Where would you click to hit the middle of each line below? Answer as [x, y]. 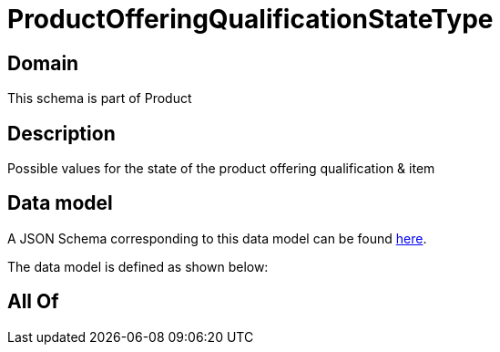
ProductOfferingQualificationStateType [250, 19]
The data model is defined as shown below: [138, 266]
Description [61, 133]
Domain [43, 63]
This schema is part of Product [100, 98]
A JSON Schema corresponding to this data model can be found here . [217, 238]
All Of [33, 302]
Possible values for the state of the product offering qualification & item [221, 169]
